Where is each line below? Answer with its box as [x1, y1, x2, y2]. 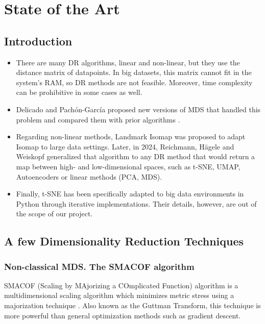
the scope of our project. [16, 208, 93, 219]
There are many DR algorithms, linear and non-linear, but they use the [16, 57, 240, 67]
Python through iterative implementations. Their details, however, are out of [16, 198, 257, 209]
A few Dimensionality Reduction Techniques [4, 233, 244, 249]
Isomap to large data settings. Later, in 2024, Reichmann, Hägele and [16, 141, 234, 152]
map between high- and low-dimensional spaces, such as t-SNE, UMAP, [16, 161, 240, 171]
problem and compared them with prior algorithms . [16, 114, 180, 124]
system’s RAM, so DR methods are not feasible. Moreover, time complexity [16, 77, 253, 87]
